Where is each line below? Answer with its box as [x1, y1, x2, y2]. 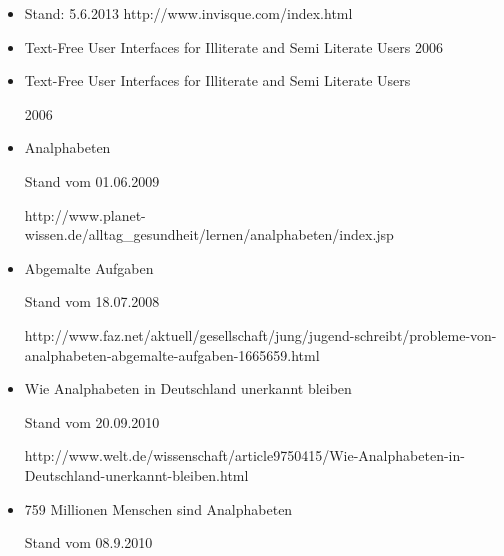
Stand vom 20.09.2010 [24, 411, 160, 432]
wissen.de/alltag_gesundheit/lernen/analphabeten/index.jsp [24, 224, 394, 245]
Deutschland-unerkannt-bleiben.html [24, 464, 249, 485]
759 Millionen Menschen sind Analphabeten [24, 498, 293, 519]
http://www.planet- [24, 204, 146, 225]
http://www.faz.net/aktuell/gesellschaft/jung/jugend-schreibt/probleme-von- [24, 324, 497, 345]
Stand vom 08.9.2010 [24, 532, 153, 553]
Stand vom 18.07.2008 [24, 291, 160, 312]
